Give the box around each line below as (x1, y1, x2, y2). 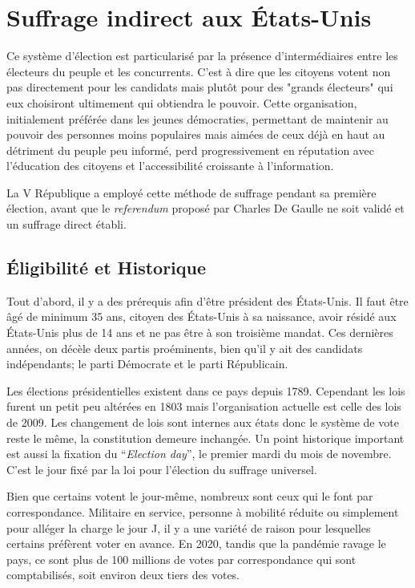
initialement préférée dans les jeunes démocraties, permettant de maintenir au (6, 110, 389, 127)
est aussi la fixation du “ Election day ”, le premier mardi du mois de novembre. (6, 445, 392, 462)
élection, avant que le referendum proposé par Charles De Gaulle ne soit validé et (6, 200, 405, 217)
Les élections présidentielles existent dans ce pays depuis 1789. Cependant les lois (6, 382, 405, 399)
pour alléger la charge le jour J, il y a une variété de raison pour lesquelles (6, 519, 371, 536)
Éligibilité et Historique (6, 255, 207, 280)
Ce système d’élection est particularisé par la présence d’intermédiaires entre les (6, 47, 398, 64)
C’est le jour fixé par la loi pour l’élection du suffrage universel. (6, 460, 317, 477)
